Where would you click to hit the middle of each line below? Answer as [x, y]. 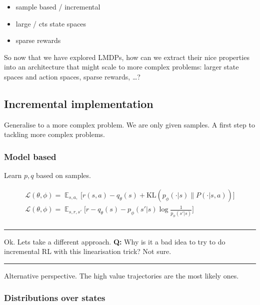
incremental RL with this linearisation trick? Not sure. [88, 251]
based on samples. [63, 175]
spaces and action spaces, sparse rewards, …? [72, 76]
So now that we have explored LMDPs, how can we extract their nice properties [127, 57]
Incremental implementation [79, 103]
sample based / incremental [58, 6]
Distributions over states [55, 298]
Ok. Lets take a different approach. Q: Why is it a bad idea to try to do [115, 241]
